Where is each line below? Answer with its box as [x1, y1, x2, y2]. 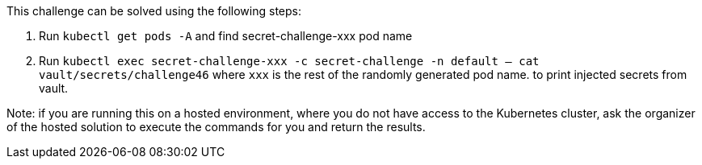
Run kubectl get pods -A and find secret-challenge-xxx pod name [39, 29, 413, 43]
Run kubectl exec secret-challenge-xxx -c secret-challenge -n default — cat [39, 54, 540, 68]
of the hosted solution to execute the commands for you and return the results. [6, 120, 426, 134]
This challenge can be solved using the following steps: [6, 4, 301, 18]
